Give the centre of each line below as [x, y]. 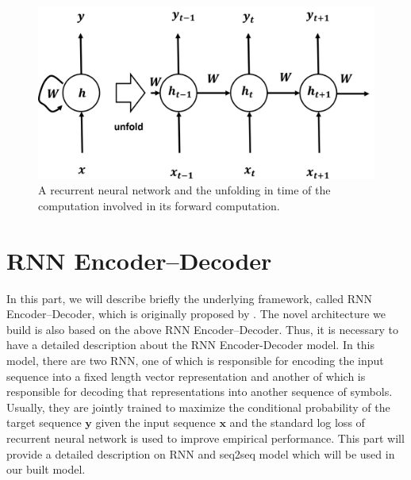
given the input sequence [156, 422]
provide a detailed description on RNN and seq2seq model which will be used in [201, 453]
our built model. [46, 469]
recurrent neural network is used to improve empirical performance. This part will [205, 438]
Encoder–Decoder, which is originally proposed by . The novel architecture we [196, 314]
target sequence [44, 422]
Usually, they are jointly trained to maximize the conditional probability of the [198, 407]
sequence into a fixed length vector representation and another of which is [186, 376]
